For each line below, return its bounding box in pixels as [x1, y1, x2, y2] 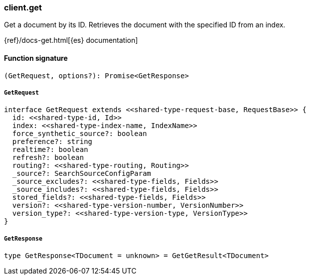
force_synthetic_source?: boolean [12, 130, 147, 138]
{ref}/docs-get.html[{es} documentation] [4, 36, 138, 45]
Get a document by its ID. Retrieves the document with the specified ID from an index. [4, 20, 286, 29]
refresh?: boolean [12, 153, 84, 162]
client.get [4, 2, 42, 12]
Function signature [4, 53, 68, 62]
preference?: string [12, 138, 93, 146]
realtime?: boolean [12, 145, 88, 154]
